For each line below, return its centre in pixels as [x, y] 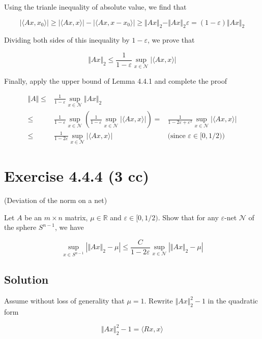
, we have [69, 227]
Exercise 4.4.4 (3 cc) [77, 176]
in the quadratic [233, 301]
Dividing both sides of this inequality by [67, 40]
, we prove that [171, 40]
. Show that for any [188, 217]
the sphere [20, 227]
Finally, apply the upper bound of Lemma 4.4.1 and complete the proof [116, 80]
